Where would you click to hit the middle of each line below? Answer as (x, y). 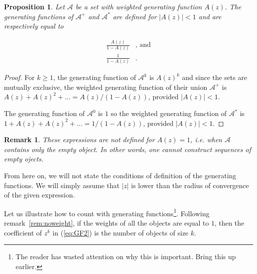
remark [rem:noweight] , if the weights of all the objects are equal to (107, 223)
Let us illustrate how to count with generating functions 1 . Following (107, 212)
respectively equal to (34, 26)
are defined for (135, 16)
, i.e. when (206, 139)
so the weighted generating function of (169, 113)
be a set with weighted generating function (139, 6)
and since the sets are (214, 77)
